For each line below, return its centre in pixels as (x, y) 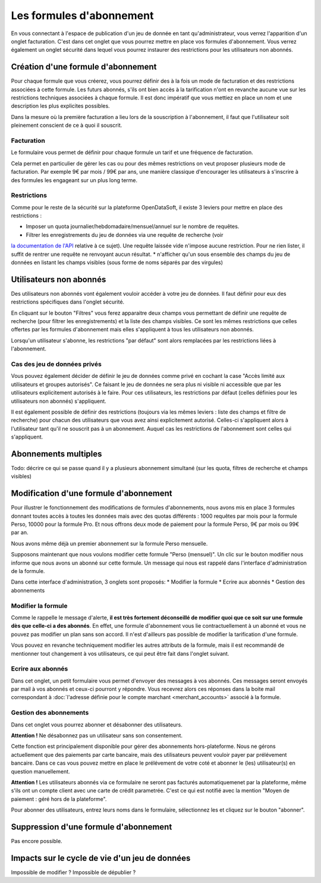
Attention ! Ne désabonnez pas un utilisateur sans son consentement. (97, 735)
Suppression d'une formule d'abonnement (92, 827)
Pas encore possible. (37, 841)
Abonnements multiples (56, 454)
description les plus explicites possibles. (60, 106)
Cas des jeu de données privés (56, 364)
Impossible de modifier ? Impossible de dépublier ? (73, 872)
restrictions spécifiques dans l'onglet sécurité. (68, 302)
